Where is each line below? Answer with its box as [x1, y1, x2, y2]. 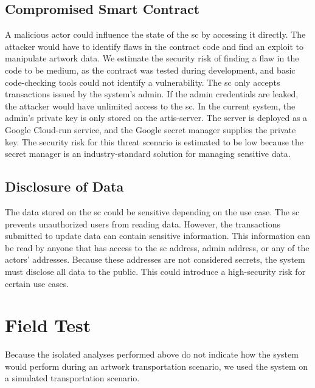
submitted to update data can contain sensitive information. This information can [5, 229, 311, 242]
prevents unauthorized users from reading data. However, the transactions [5, 217, 280, 230]
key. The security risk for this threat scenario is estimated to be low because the [5, 135, 304, 148]
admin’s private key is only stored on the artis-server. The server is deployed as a [5, 111, 308, 124]
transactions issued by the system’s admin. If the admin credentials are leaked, [5, 88, 299, 100]
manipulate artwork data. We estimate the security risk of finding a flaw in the [5, 52, 299, 64]
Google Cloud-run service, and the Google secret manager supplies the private [5, 123, 296, 136]
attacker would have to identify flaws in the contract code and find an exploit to [5, 40, 303, 52]
